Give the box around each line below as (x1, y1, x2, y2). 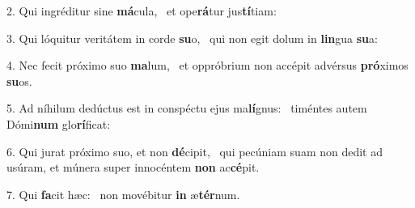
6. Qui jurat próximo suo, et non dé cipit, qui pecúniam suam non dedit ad (6, 142, 383, 159)
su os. (6, 72, 32, 89)
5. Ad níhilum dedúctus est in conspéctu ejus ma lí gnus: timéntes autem (6, 100, 367, 117)
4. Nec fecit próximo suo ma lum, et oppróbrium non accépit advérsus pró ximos (6, 57, 409, 74)
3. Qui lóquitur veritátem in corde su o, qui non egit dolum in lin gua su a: (6, 29, 378, 46)
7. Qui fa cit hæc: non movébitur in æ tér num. (6, 185, 240, 202)
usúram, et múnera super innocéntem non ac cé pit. (6, 159, 260, 176)
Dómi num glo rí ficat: (6, 115, 111, 132)
